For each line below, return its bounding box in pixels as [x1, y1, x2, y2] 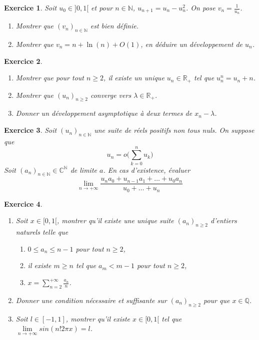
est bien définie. [90, 20, 139, 31]
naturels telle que [15, 227, 68, 237]
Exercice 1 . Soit [4, 2, 57, 12]
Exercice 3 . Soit [4, 125, 57, 135]
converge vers [90, 89, 131, 100]
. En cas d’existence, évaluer [103, 164, 190, 175]
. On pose [185, 2, 215, 12]
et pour [91, 2, 113, 12]
